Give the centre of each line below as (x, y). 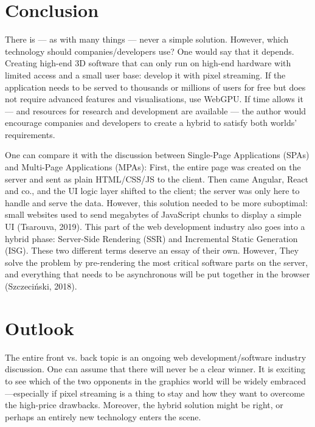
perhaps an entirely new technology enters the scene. (103, 416)
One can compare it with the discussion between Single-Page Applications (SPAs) (157, 155)
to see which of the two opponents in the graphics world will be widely (137, 380)
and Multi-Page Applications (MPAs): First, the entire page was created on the (153, 167)
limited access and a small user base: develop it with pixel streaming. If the (145, 75)
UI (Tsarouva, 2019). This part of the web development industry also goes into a (155, 227)
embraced (288, 380)
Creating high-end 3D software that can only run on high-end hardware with (148, 63)
